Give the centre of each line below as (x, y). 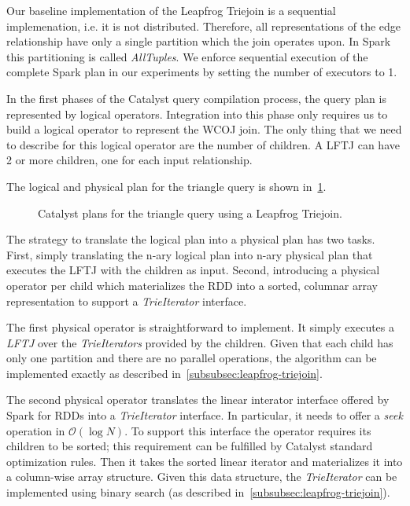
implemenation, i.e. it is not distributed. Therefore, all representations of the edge (204, 26)
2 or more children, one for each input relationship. (129, 160)
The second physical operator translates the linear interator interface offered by (198, 400)
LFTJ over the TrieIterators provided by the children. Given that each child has (200, 342)
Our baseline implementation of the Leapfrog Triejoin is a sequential (171, 10)
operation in (36, 430)
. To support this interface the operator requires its (248, 430)
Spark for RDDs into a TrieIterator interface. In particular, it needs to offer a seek (205, 415)
